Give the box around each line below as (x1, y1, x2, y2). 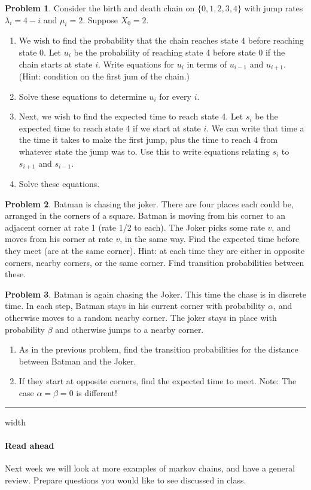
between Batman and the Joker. (19, 354, 136, 367)
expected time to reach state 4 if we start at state (19, 121, 201, 134)
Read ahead (5, 439, 54, 451)
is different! (76, 386, 117, 399)
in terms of (187, 57, 227, 70)
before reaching (248, 34, 304, 47)
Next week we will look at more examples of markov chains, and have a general (5, 461, 295, 474)
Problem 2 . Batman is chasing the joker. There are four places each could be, (5, 197, 294, 210)
